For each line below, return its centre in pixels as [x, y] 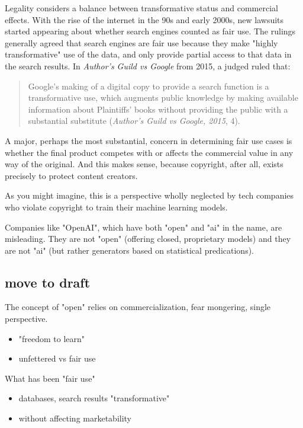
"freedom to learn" [52, 338]
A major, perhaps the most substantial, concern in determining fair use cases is [149, 140]
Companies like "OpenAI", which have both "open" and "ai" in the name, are [144, 227]
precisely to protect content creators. [71, 175]
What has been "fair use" [50, 378]
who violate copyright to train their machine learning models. [116, 207]
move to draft [48, 282]
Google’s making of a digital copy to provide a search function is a [149, 86]
